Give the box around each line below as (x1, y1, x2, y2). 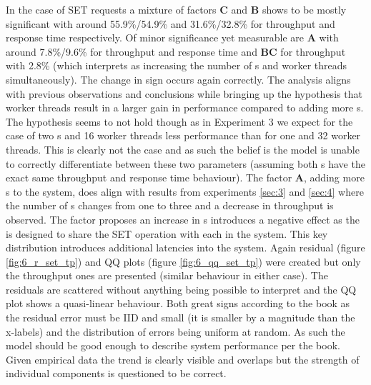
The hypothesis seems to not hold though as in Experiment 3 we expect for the (6, 114, 353, 129)
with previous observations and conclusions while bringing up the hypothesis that (6, 86, 362, 101)
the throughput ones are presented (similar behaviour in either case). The (6, 268, 328, 283)
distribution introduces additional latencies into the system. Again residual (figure (6, 240, 365, 255)
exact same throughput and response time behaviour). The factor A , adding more (6, 170, 365, 185)
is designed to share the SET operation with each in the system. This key (6, 226, 328, 241)
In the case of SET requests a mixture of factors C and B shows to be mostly (6, 2, 347, 16)
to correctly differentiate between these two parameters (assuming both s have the (6, 156, 365, 171)
